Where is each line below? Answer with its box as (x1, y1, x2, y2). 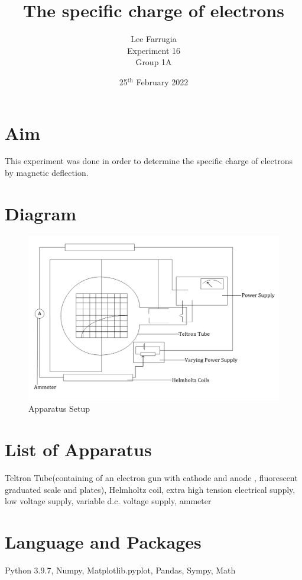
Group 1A (135, 56, 172, 68)
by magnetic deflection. (5, 166, 89, 179)
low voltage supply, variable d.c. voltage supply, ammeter (5, 495, 212, 507)
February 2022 (136, 75, 189, 88)
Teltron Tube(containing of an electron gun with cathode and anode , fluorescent (5, 472, 298, 484)
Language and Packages (5, 530, 202, 554)
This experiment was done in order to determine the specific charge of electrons (5, 155, 293, 167)
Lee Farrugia (131, 33, 177, 45)
